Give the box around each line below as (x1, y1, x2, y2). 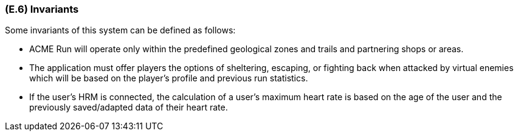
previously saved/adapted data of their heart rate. (29, 102, 228, 113)
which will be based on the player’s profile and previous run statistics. (29, 73, 308, 84)
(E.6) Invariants (5, 3, 79, 15)
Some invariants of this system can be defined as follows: (5, 25, 236, 36)
